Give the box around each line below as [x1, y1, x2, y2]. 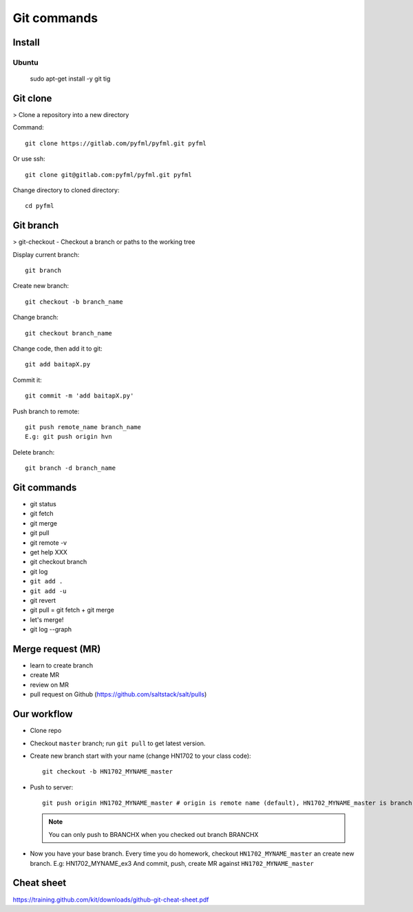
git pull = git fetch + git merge [30, 606, 115, 614]
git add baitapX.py [25, 360, 91, 369]
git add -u [30, 587, 67, 595]
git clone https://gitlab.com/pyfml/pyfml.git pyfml [25, 139, 206, 147]
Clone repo [30, 727, 62, 735]
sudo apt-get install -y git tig [30, 74, 111, 83]
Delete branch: [12, 448, 55, 456]
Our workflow [12, 708, 73, 720]
